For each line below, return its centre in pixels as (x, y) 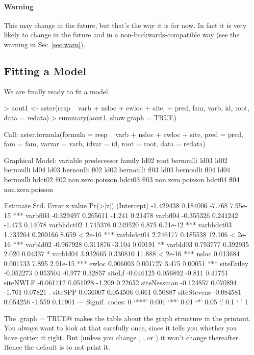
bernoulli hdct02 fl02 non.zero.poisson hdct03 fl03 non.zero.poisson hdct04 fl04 (122, 179)
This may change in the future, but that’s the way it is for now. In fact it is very (125, 25)
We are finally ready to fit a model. (57, 91)
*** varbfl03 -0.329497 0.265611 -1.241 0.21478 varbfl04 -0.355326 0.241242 (126, 215)
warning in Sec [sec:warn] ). (45, 44)
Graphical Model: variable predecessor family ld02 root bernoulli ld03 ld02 (116, 160)
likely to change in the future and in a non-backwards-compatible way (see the (122, 35)
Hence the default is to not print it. (57, 347)
